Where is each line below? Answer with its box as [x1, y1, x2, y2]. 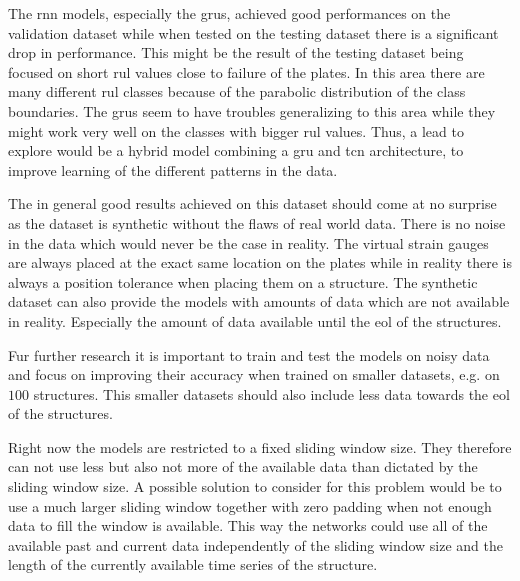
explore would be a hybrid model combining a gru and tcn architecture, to [8, 140, 464, 161]
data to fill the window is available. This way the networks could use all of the [8, 515, 488, 536]
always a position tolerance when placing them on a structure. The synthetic [8, 271, 478, 292]
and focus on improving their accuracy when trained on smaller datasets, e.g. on [8, 364, 500, 385]
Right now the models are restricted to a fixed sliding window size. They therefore [8, 436, 512, 457]
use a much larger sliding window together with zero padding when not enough [8, 495, 492, 516]
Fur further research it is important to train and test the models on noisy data [8, 344, 490, 365]
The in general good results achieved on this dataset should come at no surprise [8, 193, 497, 214]
